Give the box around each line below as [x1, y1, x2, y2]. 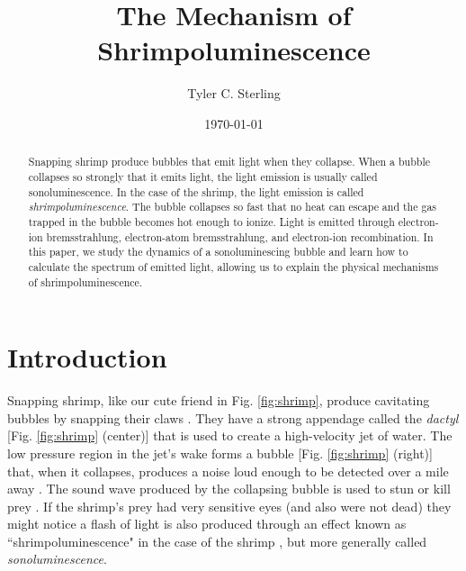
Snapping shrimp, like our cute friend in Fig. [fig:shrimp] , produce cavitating [7, 391, 430, 410]
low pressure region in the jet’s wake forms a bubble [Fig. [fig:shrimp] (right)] [7, 443, 433, 462]
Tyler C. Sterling [187, 84, 281, 103]
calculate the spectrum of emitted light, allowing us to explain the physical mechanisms [28, 258, 439, 274]
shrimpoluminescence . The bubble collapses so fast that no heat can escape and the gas [28, 199, 437, 214]
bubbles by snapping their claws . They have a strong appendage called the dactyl [7, 408, 459, 427]
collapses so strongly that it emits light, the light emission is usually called [28, 168, 378, 184]
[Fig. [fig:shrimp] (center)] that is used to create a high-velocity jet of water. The [7, 426, 453, 445]
